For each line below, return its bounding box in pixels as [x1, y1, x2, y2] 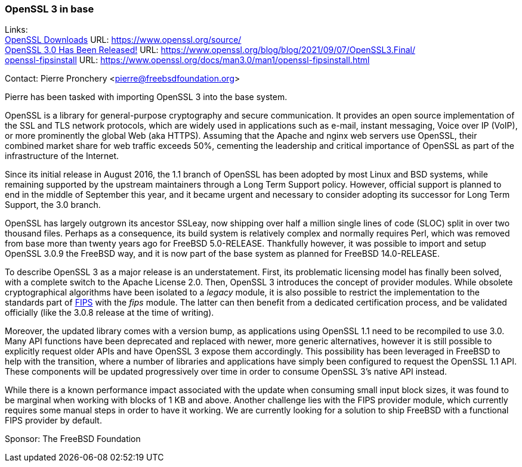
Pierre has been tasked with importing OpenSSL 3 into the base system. [5, 92, 288, 102]
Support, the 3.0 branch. [5, 200, 101, 210]
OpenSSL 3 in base [5, 3, 94, 15]
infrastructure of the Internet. [5, 151, 119, 161]
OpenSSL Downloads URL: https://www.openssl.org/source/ [5, 35, 242, 45]
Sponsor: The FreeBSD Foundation [5, 434, 141, 444]
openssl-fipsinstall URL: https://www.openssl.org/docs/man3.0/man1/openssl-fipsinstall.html [5, 55, 370, 66]
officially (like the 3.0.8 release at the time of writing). [5, 307, 214, 318]
